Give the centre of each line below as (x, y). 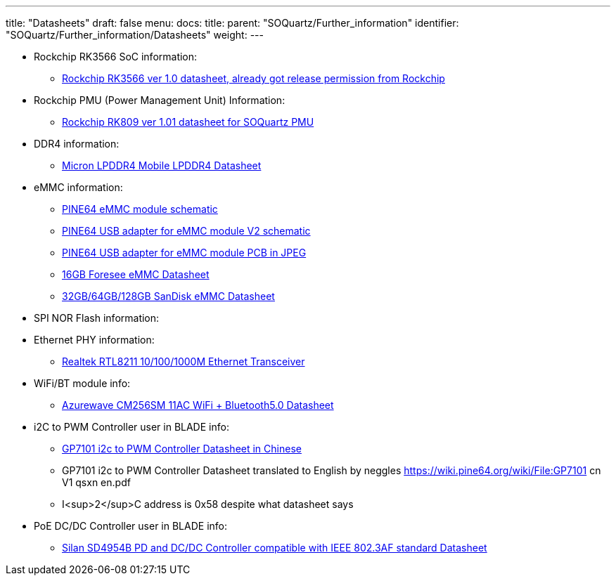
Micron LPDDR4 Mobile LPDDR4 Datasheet (162, 165)
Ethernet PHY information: (94, 340)
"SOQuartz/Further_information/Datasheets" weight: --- (135, 35)
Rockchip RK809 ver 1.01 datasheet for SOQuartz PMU (188, 122)
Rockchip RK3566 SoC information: (116, 57)
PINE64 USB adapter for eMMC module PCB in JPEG (184, 253)
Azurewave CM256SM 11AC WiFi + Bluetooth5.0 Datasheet (198, 405)
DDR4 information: (77, 144)
